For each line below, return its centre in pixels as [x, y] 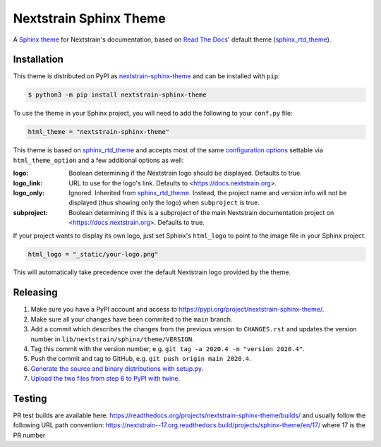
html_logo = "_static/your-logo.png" [93, 254]
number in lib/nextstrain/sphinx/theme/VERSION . [112, 339]
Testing [30, 398]
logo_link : [28, 183]
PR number [29, 435]
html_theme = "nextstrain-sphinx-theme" [98, 132]
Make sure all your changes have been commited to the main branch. [132, 319]
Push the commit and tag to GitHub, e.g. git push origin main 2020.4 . [141, 359]
